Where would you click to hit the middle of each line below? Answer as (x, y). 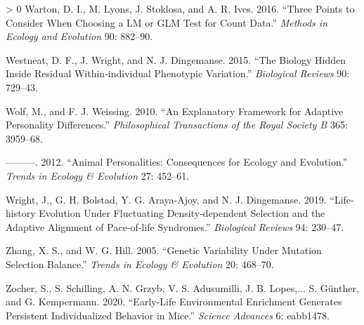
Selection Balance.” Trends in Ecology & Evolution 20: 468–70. (140, 264)
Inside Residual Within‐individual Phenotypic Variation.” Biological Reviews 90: (178, 73)
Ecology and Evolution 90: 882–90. (79, 36)
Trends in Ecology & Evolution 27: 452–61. (98, 175)
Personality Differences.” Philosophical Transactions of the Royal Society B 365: (177, 125)
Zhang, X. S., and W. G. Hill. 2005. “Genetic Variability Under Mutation (164, 250)
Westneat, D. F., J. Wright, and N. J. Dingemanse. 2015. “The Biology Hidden (176, 59)
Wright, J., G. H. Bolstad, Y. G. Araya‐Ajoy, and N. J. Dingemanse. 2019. (166, 199)
